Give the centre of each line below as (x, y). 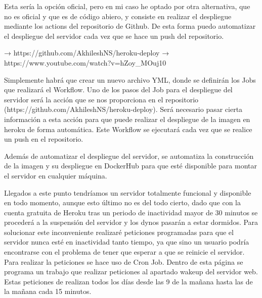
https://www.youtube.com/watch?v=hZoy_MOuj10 (85, 62)
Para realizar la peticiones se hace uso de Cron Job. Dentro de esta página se (124, 261)
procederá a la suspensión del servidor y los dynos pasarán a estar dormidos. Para (131, 222)
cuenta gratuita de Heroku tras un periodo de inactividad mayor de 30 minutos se (131, 212)
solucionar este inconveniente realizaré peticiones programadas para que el (119, 232)
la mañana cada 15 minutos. (48, 291)
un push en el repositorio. (44, 139)
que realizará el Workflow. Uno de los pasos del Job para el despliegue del (118, 90)
